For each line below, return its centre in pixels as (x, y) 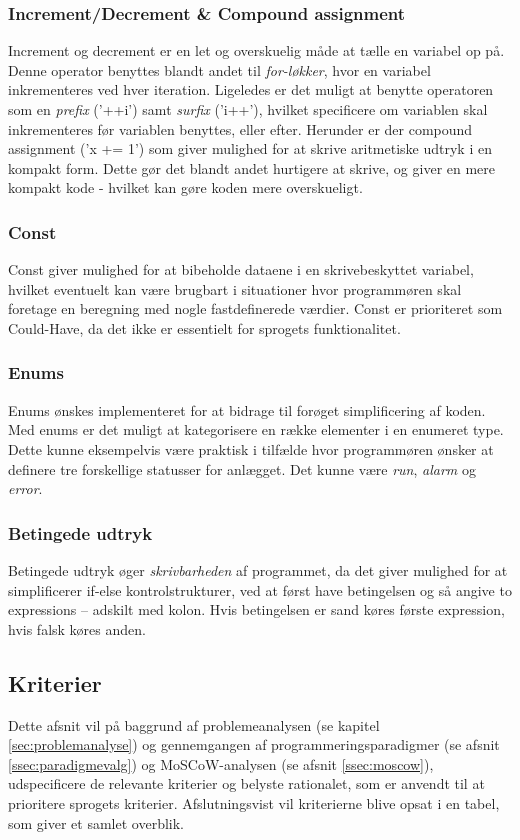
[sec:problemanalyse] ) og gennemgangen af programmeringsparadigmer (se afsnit (254, 744)
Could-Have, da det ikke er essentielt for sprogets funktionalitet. (204, 327)
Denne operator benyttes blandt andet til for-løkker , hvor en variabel (219, 69)
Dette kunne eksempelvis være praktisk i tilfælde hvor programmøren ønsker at (251, 448)
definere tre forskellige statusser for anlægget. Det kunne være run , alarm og (242, 468)
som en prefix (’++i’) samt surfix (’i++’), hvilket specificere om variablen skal (248, 109)
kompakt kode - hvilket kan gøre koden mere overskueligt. (185, 187)
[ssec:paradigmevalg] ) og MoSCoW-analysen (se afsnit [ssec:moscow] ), (221, 763)
